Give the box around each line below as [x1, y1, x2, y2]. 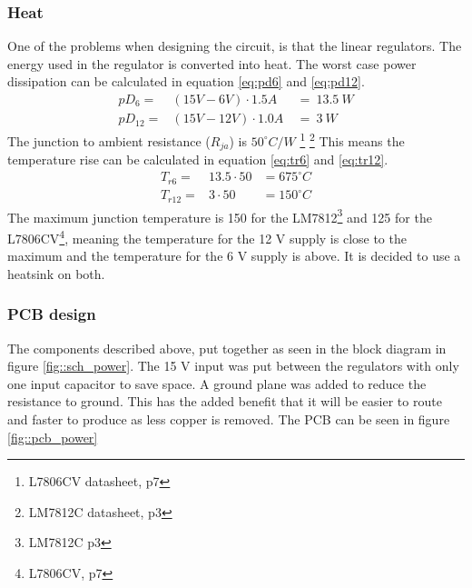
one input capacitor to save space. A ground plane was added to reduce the [7, 374, 427, 393]
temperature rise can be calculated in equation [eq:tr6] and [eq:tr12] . [7, 150, 388, 169]
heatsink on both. [7, 264, 105, 283]
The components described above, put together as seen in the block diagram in [7, 338, 447, 357]
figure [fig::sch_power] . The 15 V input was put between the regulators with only [7, 356, 459, 375]
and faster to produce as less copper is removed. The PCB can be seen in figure [7, 410, 450, 429]
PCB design [7, 303, 96, 325]
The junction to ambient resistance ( [7, 131, 211, 150]
